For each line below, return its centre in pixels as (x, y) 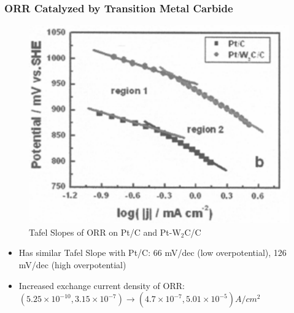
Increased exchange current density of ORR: (102, 285)
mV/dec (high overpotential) (72, 264)
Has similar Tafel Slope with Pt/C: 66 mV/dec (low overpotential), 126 (153, 253)
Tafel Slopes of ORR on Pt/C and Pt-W (105, 232)
